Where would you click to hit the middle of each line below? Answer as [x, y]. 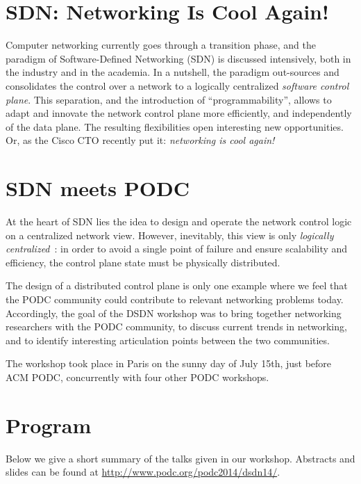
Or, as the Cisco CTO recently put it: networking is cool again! [140, 140]
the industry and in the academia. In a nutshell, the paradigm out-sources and [173, 72]
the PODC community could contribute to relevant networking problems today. [175, 299]
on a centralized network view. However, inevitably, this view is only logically [170, 235]
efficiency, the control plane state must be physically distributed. [143, 262]
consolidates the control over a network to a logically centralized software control [177, 85]
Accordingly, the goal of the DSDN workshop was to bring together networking [174, 313]
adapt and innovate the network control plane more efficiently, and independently [179, 113]
